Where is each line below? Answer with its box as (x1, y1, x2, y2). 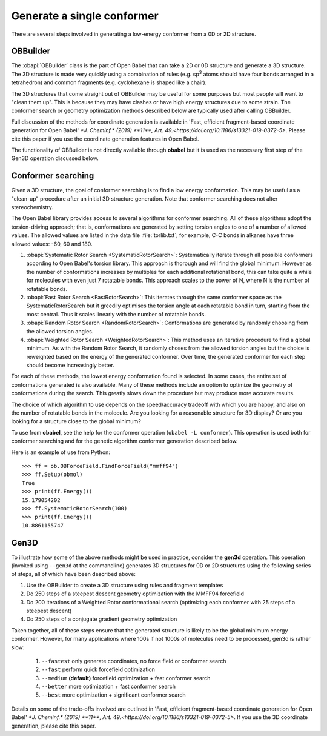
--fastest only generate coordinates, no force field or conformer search (41, 657, 226, 664)
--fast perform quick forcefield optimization (41, 666, 156, 673)
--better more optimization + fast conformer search (41, 683, 176, 691)
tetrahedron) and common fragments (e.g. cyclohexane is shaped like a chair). (11, 79, 207, 86)
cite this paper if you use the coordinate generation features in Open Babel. (11, 135, 199, 142)
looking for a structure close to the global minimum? (11, 418, 142, 425)
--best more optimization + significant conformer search (41, 691, 186, 698)
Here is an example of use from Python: (11, 449, 110, 456)
